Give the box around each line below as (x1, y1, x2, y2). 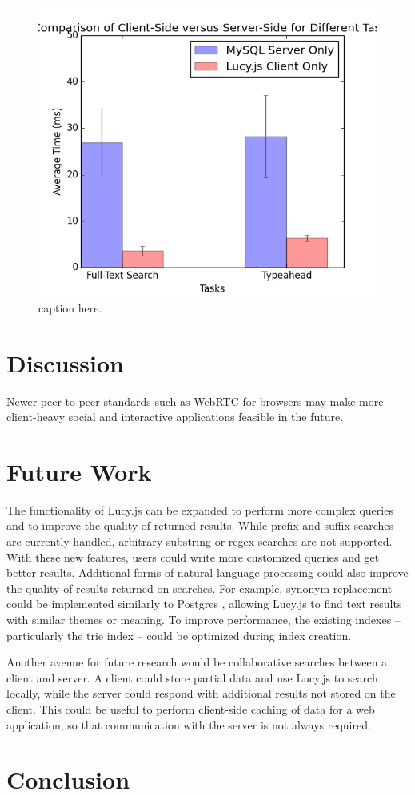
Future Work (6, 455, 152, 487)
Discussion (6, 346, 124, 379)
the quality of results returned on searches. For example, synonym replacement (6, 579, 393, 596)
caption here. (38, 299, 102, 316)
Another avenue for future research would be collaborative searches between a (6, 654, 388, 670)
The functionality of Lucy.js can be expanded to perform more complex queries (6, 501, 393, 518)
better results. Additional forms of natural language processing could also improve (6, 564, 409, 581)
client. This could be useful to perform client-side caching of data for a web (6, 700, 375, 717)
